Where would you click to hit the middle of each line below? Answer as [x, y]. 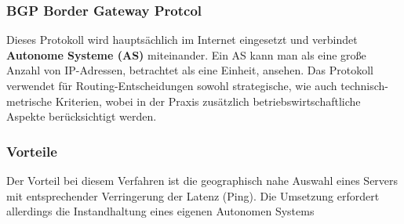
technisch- [364, 85]
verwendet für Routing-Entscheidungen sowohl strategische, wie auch [172, 85]
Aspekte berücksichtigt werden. [82, 116]
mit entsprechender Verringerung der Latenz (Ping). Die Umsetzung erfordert [193, 195]
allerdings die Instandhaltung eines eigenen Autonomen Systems [160, 211]
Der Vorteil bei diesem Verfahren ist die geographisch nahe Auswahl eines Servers [202, 180]
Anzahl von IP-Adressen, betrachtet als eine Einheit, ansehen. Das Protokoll [190, 70]
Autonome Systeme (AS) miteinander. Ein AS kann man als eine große [186, 54]
